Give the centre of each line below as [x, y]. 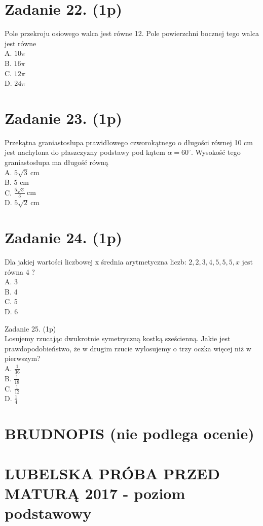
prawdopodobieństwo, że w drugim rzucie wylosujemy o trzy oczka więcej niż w [128, 348]
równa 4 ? [20, 271]
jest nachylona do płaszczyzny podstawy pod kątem [85, 152]
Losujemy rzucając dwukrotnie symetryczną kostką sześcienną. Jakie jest [118, 338]
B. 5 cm [17, 182]
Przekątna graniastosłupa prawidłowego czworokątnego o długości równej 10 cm [129, 142]
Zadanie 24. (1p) [64, 237]
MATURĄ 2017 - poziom [95, 493]
